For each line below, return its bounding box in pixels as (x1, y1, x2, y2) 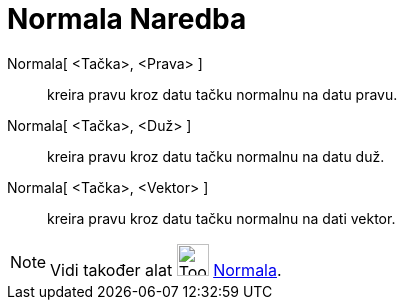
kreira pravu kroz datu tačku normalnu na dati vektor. (47, 209, 396, 227)
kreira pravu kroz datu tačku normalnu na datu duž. (47, 147, 385, 165)
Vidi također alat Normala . (50, 259, 282, 280)
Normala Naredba (7, 2, 247, 36)
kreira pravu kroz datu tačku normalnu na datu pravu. (47, 85, 398, 103)
